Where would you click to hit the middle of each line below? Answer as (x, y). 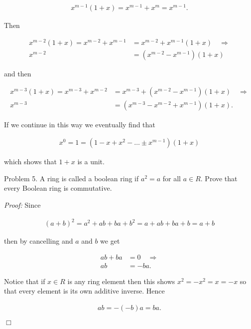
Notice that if (25, 281)
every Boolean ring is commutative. (58, 188)
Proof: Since (22, 204)
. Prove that (219, 178)
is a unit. (91, 162)
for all (172, 178)
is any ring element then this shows (121, 281)
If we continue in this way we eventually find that (80, 124)
